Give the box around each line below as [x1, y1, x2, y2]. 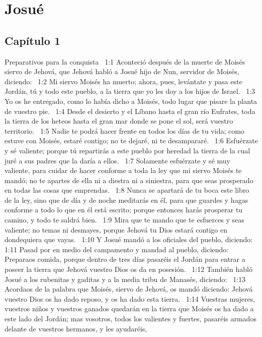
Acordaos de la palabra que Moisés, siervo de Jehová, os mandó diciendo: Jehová [5, 284, 253, 294]
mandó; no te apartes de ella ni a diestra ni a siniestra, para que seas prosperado [5, 175, 253, 185]
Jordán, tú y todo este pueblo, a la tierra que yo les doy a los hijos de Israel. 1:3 [5, 86, 255, 96]
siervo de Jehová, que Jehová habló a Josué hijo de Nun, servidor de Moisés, [5, 66, 239, 77]
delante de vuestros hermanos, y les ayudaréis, [5, 323, 147, 333]
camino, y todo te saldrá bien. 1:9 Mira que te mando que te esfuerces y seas [5, 214, 244, 225]
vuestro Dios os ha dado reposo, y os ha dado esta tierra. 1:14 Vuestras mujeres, [5, 293, 255, 304]
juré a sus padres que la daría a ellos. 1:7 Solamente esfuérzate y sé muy [5, 155, 230, 165]
